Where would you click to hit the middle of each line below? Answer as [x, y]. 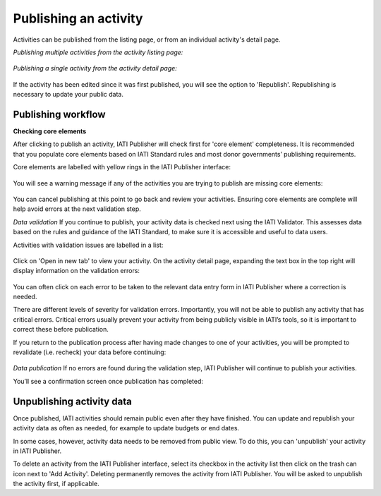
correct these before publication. [61, 329]
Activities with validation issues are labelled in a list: [88, 245]
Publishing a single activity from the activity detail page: [95, 68]
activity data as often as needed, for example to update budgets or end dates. [126, 428]
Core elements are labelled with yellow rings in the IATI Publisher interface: [122, 167]
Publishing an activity [78, 18]
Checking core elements [50, 131]
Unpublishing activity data [72, 401]
